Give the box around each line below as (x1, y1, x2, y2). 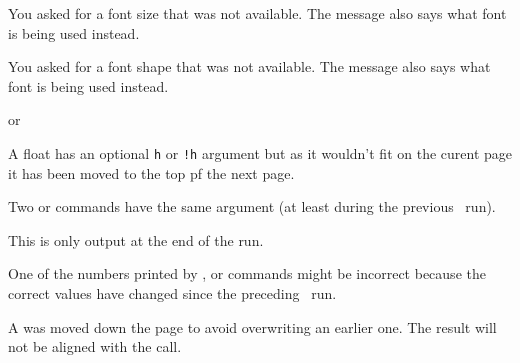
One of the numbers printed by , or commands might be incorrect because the (8, 263, 486, 284)
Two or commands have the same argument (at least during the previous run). (8, 196, 496, 217)
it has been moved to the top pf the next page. (8, 162, 295, 183)
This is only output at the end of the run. (8, 229, 264, 250)
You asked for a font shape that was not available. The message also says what (8, 56, 491, 77)
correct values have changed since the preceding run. (8, 283, 337, 303)
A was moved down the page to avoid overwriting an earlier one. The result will (8, 316, 497, 337)
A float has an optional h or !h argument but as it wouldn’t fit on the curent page (8, 142, 513, 163)
